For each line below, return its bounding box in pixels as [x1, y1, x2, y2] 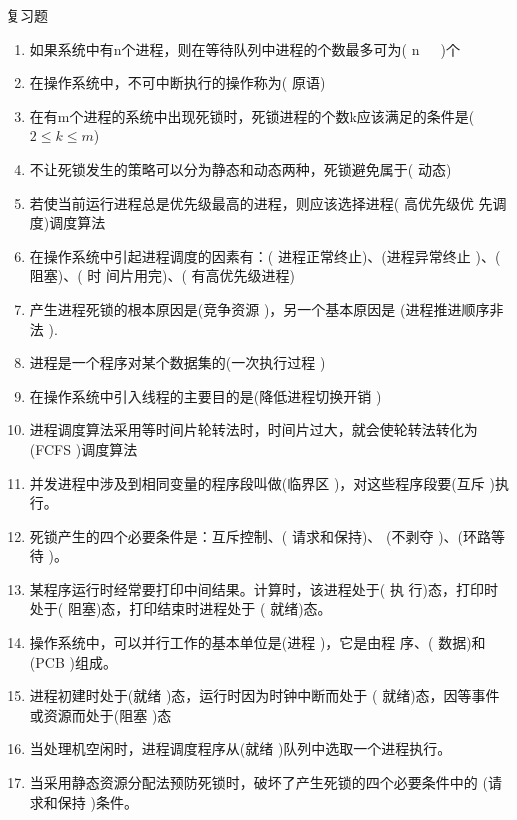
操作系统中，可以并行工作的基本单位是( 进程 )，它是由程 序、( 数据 [29, 632, 467, 653]
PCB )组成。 [35, 651, 117, 672]
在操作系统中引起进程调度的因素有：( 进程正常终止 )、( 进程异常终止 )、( [29, 245, 501, 266]
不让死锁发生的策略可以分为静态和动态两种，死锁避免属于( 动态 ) [29, 158, 452, 179]
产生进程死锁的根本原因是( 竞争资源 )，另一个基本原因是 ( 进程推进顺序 [29, 298, 490, 319]
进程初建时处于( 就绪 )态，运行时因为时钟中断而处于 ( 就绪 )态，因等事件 [29, 685, 500, 706]
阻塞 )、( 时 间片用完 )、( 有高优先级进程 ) [29, 265, 296, 286]
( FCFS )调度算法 [29, 438, 138, 459]
